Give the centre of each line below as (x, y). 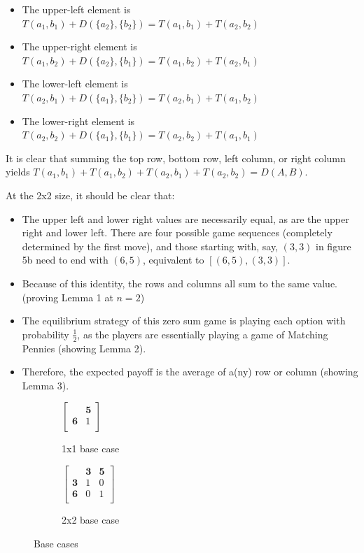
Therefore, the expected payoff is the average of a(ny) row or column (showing (190, 372)
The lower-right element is (78, 121)
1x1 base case (91, 448)
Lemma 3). (45, 385)
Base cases (56, 543)
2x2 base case (91, 520)
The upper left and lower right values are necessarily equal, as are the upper (185, 218)
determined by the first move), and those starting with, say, (150, 246)
